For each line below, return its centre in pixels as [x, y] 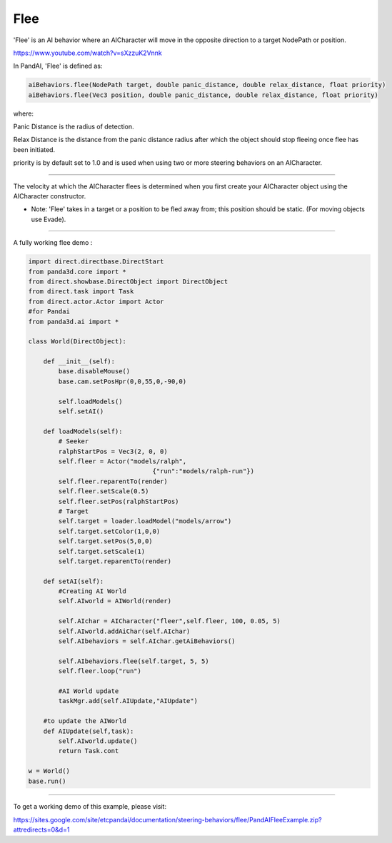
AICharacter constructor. [50, 196]
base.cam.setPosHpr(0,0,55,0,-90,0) [122, 381]
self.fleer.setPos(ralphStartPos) [119, 501]
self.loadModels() [90, 401]
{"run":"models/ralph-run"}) [203, 471]
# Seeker [74, 441]
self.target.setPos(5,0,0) [105, 541]
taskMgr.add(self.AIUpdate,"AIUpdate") [128, 701]
